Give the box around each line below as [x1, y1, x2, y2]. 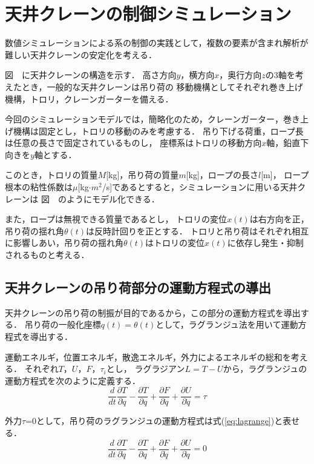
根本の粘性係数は [5, 181, 73, 193]
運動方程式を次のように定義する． [5, 374, 140, 386]
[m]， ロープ [261, 168, 309, 181]
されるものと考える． [5, 248, 90, 261]
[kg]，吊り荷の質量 [106, 168, 179, 181]
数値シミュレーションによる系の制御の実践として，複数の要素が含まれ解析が [5, 36, 309, 49]
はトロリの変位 [145, 236, 205, 249]
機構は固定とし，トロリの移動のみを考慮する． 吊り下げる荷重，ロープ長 [13, 124, 304, 137]
